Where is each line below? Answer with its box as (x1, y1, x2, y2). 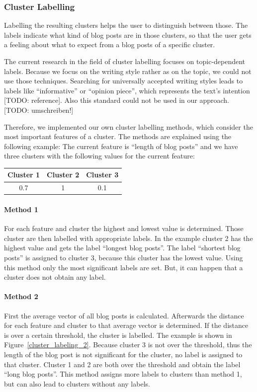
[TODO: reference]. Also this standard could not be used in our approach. (4, 95, 230, 105)
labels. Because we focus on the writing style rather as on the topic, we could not (4, 66, 252, 76)
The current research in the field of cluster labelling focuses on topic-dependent (4, 56, 246, 66)
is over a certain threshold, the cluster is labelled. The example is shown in (4, 329, 232, 340)
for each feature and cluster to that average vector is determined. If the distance (4, 320, 249, 330)
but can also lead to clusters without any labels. (4, 378, 150, 389)
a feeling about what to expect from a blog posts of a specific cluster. (4, 39, 215, 50)
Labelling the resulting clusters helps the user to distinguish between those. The (4, 20, 248, 30)
